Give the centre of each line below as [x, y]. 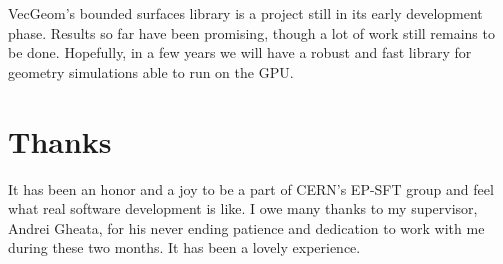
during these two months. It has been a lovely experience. [184, 247]
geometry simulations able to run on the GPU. [151, 71]
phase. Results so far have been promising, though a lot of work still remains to [251, 32]
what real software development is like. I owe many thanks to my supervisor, [243, 208]
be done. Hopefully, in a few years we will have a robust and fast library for [240, 52]
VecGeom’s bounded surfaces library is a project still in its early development [245, 13]
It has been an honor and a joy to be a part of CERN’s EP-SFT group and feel [251, 188]
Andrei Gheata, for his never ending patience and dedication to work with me [246, 227]
